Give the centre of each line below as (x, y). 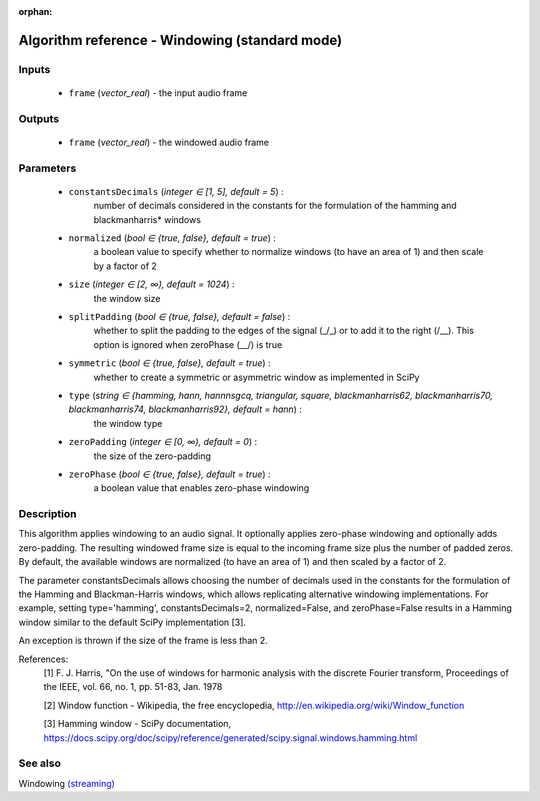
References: (43, 659)
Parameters (47, 168)
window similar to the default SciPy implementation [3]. (132, 622)
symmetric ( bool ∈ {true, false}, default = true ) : (169, 363)
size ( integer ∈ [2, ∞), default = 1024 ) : (151, 284)
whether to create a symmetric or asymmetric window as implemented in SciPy (256, 377)
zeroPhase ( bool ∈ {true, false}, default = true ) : (169, 474)
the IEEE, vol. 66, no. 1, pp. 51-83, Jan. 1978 (133, 687)
